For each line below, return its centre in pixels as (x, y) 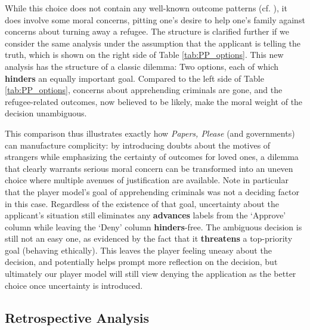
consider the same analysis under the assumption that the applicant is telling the (153, 43)
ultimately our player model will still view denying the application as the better (151, 274)
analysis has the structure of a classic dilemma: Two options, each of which (142, 66)
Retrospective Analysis (77, 317)
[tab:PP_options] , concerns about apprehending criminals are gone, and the (144, 90)
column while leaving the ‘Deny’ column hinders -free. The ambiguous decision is (154, 226)
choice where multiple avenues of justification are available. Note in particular (147, 180)
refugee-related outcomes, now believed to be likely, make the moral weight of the (154, 101)
